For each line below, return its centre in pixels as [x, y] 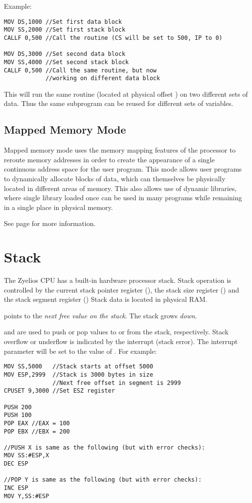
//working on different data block [103, 78]
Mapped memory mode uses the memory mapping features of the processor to [120, 150]
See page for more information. [50, 223]
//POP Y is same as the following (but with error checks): [103, 480]
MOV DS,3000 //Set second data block [65, 54]
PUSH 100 [18, 415]
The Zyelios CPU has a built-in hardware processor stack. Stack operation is [118, 280]
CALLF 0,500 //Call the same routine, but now [80, 70]
